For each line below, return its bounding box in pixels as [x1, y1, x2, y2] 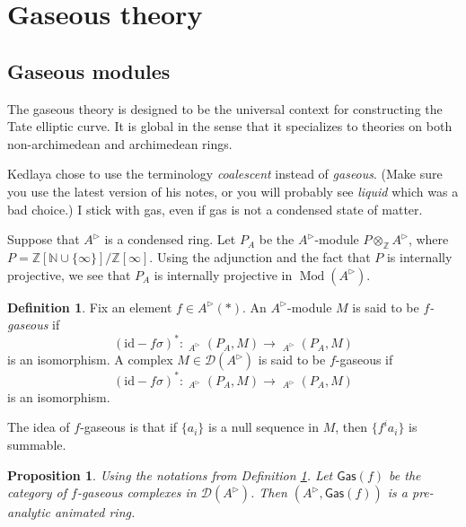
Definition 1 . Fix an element [7, 297, 172, 316]
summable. [7, 435, 66, 453]
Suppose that [7, 230, 80, 249]
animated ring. [54, 503, 136, 522]
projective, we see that [7, 265, 131, 284]
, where [408, 230, 449, 249]
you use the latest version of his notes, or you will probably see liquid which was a [7, 181, 459, 200]
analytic [7, 503, 50, 522]
